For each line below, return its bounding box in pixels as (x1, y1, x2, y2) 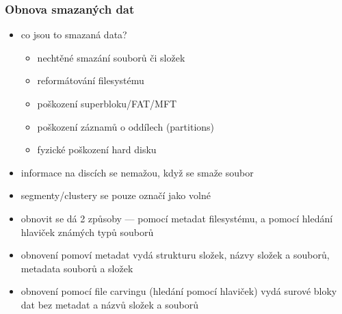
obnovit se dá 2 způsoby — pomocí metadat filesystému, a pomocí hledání (21, 211, 333, 225)
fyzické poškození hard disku (37, 142, 157, 157)
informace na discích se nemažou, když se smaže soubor (21, 165, 254, 179)
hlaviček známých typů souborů (21, 224, 154, 239)
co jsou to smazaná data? (21, 27, 127, 42)
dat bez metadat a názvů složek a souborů (21, 297, 198, 311)
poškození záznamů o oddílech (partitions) (37, 119, 215, 133)
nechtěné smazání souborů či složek (37, 50, 185, 64)
